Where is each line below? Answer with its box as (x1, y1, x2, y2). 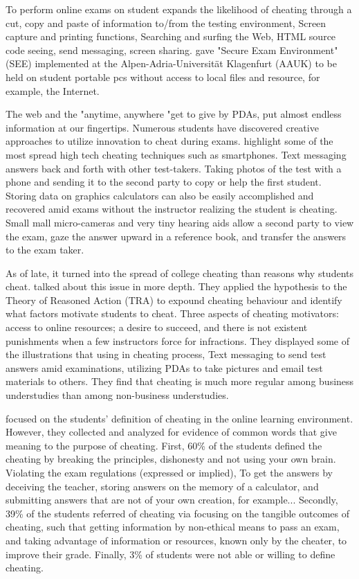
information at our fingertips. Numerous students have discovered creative (6, 120, 319, 134)
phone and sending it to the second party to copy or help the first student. (6, 175, 322, 189)
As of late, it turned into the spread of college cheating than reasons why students (6, 265, 354, 280)
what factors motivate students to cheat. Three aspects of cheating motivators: (6, 306, 339, 321)
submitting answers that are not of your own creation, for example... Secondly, (6, 492, 338, 507)
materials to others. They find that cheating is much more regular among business (6, 374, 354, 389)
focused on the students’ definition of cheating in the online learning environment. (6, 411, 353, 425)
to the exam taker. (6, 242, 84, 257)
